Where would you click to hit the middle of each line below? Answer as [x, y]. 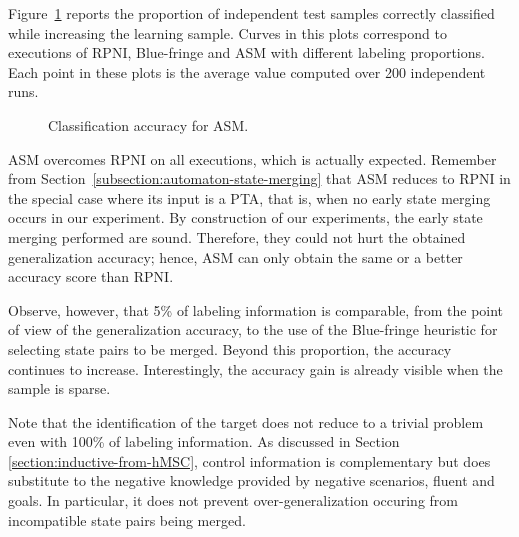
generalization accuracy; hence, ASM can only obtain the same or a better [235, 256]
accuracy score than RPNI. [91, 276]
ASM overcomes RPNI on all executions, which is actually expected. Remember [252, 158]
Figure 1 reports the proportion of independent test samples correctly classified [251, 13]
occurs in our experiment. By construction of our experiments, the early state [245, 217]
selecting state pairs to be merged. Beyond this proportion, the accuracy [230, 348]
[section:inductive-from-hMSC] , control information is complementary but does [249, 460]
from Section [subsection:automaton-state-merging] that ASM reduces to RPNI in [259, 178]
